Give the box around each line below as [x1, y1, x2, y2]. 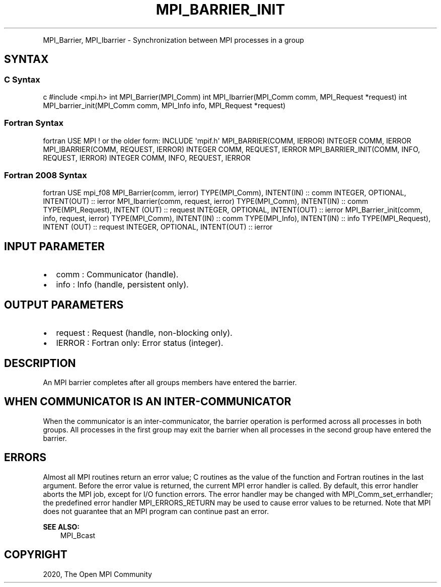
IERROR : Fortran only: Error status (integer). [56, 338, 224, 348]
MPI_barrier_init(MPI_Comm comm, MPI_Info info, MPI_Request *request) [43, 101, 286, 110]
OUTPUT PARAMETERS [4, 298, 124, 311]
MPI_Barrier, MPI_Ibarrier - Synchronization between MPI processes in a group [43, 35, 304, 44]
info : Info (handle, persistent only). [56, 279, 189, 290]
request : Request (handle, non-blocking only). [56, 328, 233, 338]
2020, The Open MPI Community [43, 569, 152, 578]
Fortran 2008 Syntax [4, 170, 87, 181]
